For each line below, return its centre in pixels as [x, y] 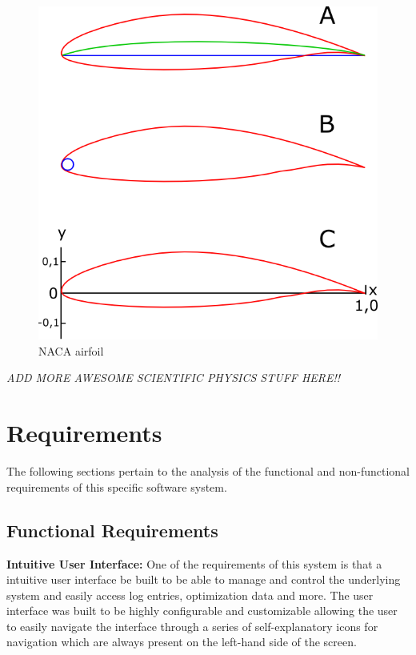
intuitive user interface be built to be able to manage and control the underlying [204, 579]
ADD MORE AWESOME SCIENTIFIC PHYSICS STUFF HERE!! [174, 378]
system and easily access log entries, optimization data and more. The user [190, 595]
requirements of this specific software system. [117, 486]
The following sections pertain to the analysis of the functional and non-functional [208, 471]
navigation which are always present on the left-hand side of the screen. [182, 642]
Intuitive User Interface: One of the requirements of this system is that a [194, 563]
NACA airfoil [71, 350]
